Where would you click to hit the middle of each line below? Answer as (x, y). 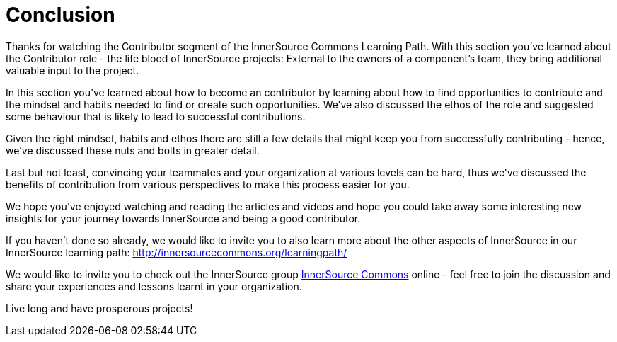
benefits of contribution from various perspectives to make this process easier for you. (208, 184)
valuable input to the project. (73, 70)
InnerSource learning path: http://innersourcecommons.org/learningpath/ (177, 252)
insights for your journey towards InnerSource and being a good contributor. (183, 218)
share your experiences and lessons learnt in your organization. (154, 286)
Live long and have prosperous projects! (99, 308)
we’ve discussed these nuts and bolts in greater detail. (133, 150)
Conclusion (60, 15)
